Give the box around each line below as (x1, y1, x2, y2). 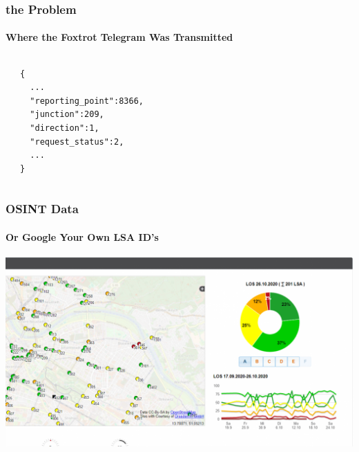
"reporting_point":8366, (30, 96, 144, 106)
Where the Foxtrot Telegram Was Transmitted (6, 30, 233, 44)
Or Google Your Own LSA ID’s (6, 229, 159, 244)
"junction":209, (30, 109, 104, 120)
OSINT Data (6, 200, 79, 217)
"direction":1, (30, 123, 99, 134)
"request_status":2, (30, 136, 124, 147)
